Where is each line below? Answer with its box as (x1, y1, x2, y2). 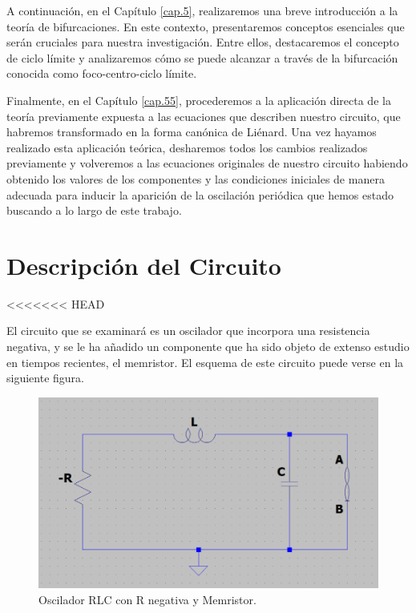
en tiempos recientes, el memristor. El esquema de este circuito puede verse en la (6, 353, 404, 370)
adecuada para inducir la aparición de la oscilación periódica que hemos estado (6, 186, 394, 203)
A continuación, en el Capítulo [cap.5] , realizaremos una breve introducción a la (6, 2, 398, 18)
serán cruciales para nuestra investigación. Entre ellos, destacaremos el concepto (6, 34, 399, 50)
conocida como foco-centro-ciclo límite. (6, 65, 197, 82)
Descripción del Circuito (6, 248, 281, 281)
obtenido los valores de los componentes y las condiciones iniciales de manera (6, 170, 385, 187)
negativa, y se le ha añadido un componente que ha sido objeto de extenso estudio (6, 338, 410, 355)
